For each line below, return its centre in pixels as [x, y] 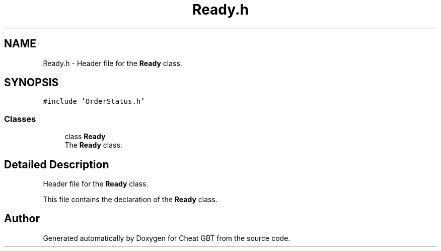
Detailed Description [57, 164]
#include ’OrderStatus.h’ [94, 102]
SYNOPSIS [31, 83]
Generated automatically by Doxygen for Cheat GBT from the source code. [167, 238]
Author [22, 219]
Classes [20, 119]
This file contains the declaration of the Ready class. [130, 200]
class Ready [85, 137]
